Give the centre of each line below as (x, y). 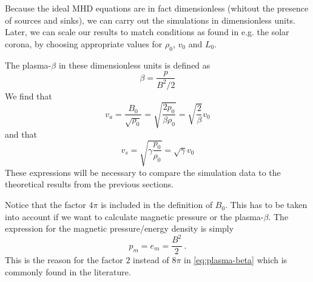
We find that (29, 96)
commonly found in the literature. (68, 271)
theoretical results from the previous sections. (89, 184)
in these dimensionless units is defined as (134, 65)
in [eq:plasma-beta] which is (236, 260)
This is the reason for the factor (64, 260)
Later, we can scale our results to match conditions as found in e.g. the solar (147, 32)
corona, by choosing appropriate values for (84, 43)
